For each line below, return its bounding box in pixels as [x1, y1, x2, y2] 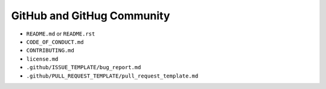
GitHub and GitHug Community [11, 9, 170, 22]
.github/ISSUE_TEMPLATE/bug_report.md [26, 64, 141, 71]
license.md [26, 55, 59, 63]
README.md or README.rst [26, 30, 95, 37]
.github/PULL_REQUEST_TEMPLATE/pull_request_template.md [26, 72, 199, 79]
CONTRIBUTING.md [26, 47, 75, 54]
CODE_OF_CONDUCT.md [26, 38, 84, 45]
